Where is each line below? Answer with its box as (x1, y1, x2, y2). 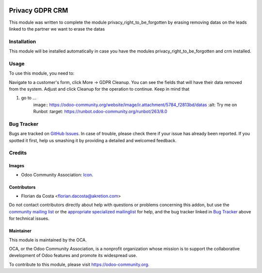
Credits (9, 149, 27, 156)
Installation (9, 38, 36, 45)
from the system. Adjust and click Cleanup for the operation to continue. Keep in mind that (9, 86, 190, 92)
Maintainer (9, 228, 32, 234)
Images (9, 163, 24, 169)
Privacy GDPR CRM (9, 6, 68, 15)
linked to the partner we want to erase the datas (9, 26, 105, 32)
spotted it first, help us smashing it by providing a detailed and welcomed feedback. (9, 137, 177, 143)
